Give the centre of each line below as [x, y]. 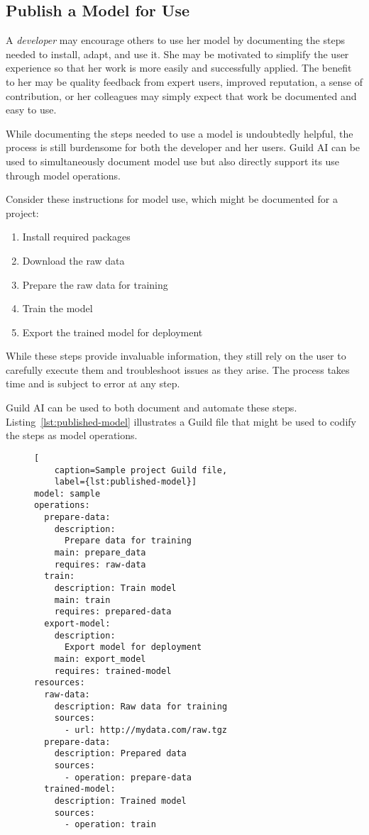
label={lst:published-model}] [126, 482]
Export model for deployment [133, 647]
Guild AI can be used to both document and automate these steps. [152, 408]
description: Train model [115, 588]
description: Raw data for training [141, 706]
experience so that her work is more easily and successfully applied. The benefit [179, 68]
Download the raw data [73, 260]
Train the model [57, 308]
